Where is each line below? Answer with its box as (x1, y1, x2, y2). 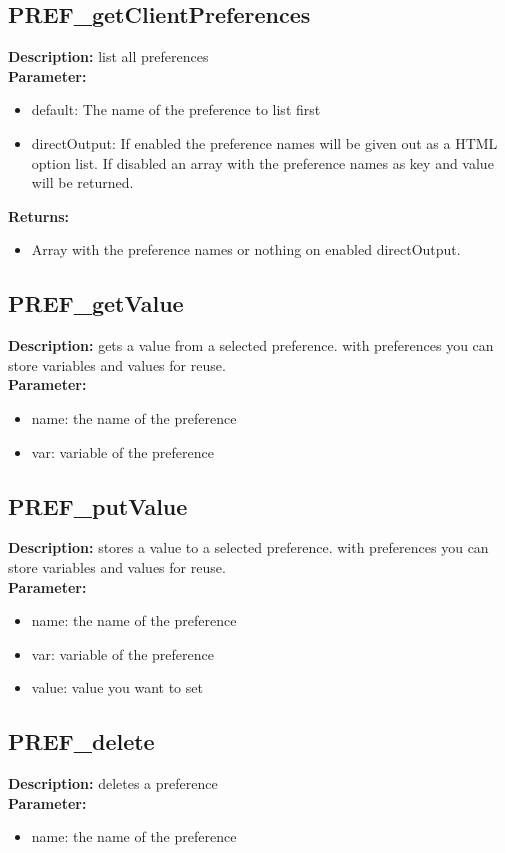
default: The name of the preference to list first (31, 99, 321, 120)
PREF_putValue (8, 490, 188, 521)
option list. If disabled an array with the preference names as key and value (31, 152, 494, 173)
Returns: (8, 205, 70, 226)
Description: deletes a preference (8, 773, 218, 794)
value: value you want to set (31, 677, 203, 698)
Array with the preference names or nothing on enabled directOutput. (31, 239, 461, 260)
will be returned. (31, 172, 134, 193)
